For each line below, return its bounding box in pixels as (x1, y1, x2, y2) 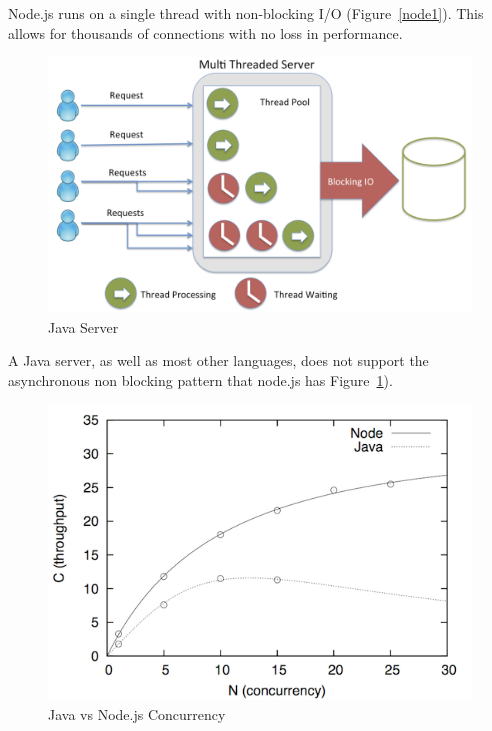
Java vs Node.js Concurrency (48, 704, 226, 725)
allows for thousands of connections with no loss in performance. (8, 22, 403, 43)
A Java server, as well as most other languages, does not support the (8, 350, 429, 371)
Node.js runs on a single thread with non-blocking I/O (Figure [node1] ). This (8, 3, 484, 23)
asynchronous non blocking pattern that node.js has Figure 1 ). (8, 369, 393, 390)
